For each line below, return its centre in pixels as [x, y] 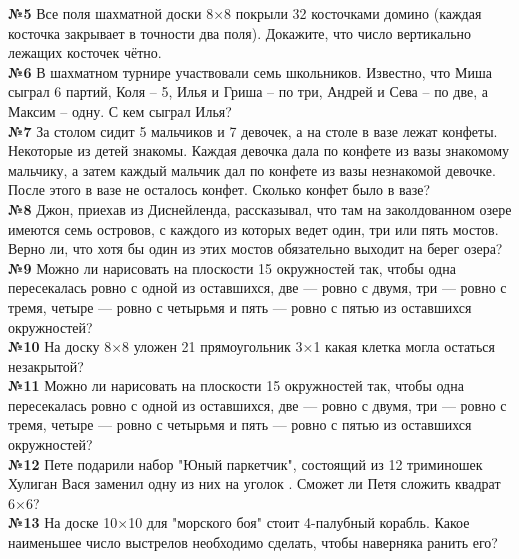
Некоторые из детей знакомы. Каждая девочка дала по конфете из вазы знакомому [259, 150]
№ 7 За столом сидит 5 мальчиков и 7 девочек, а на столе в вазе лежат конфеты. [253, 130]
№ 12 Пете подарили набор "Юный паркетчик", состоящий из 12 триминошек [245, 463]
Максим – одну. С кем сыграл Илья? [120, 110]
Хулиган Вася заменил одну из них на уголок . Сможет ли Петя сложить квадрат [254, 483]
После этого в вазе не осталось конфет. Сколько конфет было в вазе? [219, 189]
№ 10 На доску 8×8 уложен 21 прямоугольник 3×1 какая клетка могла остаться [252, 346]
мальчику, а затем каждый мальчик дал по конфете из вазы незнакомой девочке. [252, 169]
